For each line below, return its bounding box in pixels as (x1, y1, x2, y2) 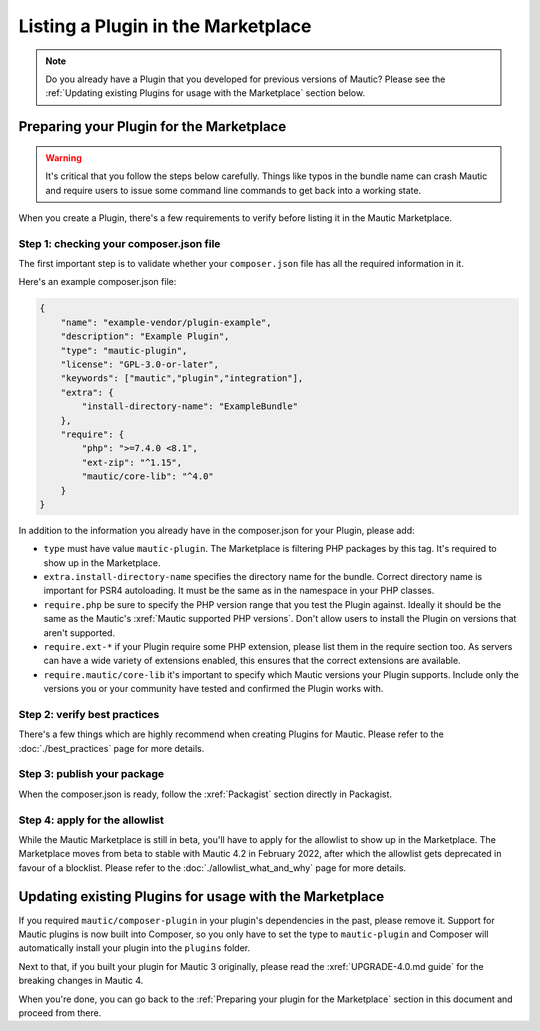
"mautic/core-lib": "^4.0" (81, 471, 214, 482)
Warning (45, 151, 82, 164)
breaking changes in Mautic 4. (18, 975, 144, 987)
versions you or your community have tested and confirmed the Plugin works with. (43, 683, 384, 695)
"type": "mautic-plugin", (60, 345, 188, 356)
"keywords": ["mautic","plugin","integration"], (60, 373, 304, 384)
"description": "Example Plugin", (60, 331, 230, 342)
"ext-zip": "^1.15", (81, 456, 183, 468)
